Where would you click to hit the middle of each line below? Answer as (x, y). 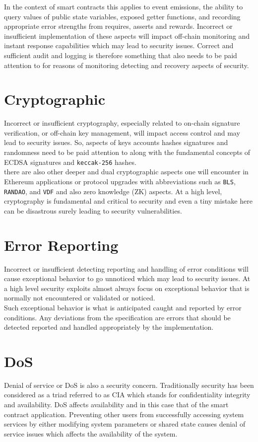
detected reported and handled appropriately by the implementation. (109, 327)
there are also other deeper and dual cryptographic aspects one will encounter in (126, 172)
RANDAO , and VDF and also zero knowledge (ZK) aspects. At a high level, (113, 191)
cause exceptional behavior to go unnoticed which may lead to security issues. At (127, 278)
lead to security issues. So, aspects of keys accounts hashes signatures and (116, 142)
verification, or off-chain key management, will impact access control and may (122, 132)
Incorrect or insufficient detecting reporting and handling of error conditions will (126, 268)
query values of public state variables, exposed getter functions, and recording (122, 16)
